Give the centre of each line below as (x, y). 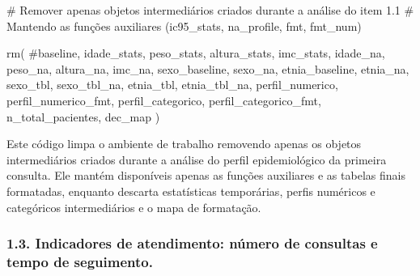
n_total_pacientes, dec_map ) (83, 116)
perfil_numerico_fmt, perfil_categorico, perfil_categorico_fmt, (164, 100)
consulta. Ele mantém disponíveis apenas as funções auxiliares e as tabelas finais (206, 175)
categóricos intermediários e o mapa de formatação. (134, 207)
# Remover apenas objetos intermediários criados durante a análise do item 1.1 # (210, 10)
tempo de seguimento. (80, 261)
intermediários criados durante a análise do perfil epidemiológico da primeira (197, 159)
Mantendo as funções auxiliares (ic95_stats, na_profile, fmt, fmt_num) (184, 25)
